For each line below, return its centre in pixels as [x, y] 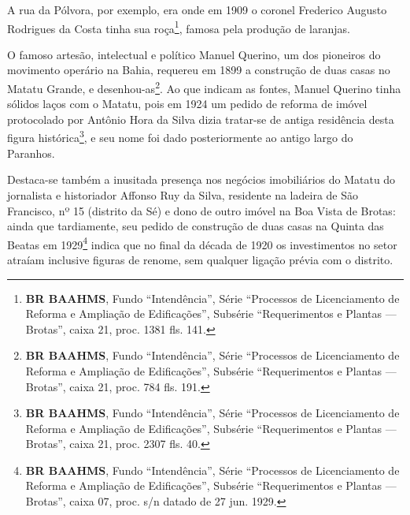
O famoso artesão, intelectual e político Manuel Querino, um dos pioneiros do [194, 54]
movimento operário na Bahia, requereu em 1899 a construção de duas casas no [199, 70]
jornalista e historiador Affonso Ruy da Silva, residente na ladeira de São [183, 194]
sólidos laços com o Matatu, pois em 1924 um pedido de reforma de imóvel [187, 104]
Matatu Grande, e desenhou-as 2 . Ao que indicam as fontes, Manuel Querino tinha [204, 87]
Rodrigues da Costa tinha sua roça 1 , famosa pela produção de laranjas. [179, 27]
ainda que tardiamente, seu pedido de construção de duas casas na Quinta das [196, 226]
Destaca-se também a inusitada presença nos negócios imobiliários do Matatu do [201, 179]
